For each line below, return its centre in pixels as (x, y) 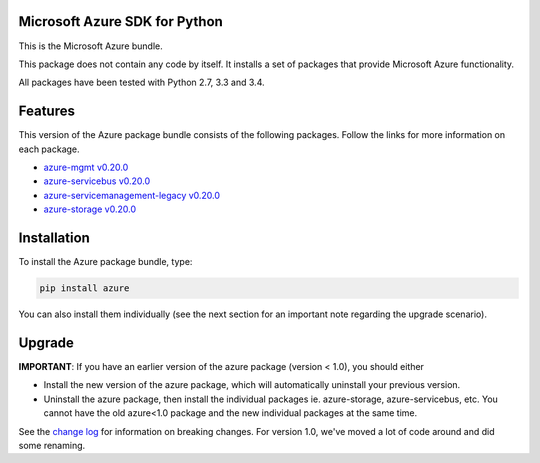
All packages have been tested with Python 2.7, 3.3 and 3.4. (141, 82)
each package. (49, 149)
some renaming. (52, 445)
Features (46, 111)
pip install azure (84, 288)
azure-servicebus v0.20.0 (97, 181)
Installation (54, 237)
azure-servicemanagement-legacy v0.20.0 (131, 195)
